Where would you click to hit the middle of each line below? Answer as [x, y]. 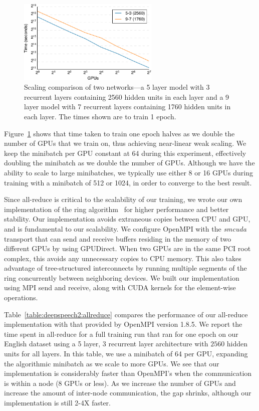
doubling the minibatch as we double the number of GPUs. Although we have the [129, 163]
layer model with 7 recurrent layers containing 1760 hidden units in [127, 107]
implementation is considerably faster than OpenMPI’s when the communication [128, 373]
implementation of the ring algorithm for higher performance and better [116, 209]
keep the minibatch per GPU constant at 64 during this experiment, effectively [125, 153]
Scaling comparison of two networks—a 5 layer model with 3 [117, 87]
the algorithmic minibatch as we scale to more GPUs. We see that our [112, 363]
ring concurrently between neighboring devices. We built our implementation [122, 277]
